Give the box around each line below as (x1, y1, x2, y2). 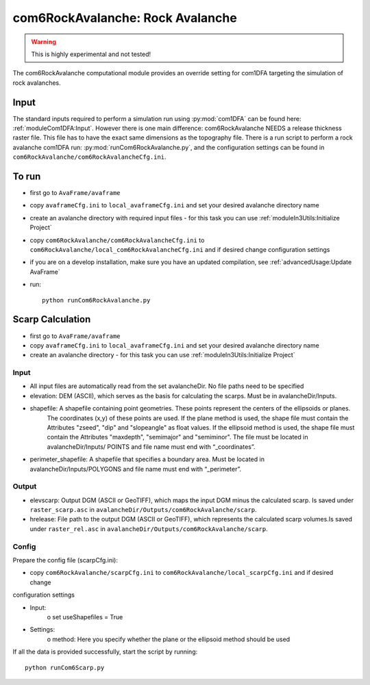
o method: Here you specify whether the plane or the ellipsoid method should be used (47, 635, 291, 643)
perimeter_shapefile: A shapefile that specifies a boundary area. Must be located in (29, 455, 265, 463)
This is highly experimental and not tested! (31, 50, 151, 58)
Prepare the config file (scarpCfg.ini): (12, 556, 118, 565)
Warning (31, 38, 56, 46)
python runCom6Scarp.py (25, 664, 105, 671)
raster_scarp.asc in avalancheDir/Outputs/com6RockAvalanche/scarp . (29, 506, 257, 514)
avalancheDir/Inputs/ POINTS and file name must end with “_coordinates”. (47, 442, 256, 451)
